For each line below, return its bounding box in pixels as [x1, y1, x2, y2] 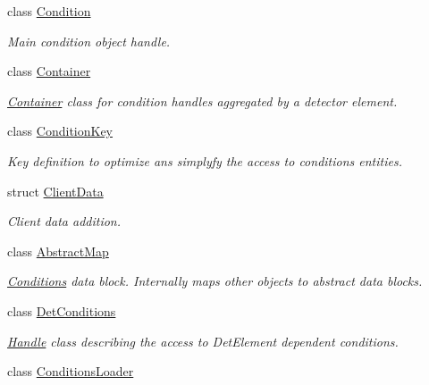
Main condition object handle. [7, 31, 171, 50]
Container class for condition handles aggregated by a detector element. [7, 91, 398, 110]
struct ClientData [7, 181, 104, 200]
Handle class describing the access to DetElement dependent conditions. [7, 331, 399, 350]
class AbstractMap [7, 241, 109, 260]
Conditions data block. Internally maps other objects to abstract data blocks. [7, 272, 423, 290]
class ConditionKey [7, 121, 114, 140]
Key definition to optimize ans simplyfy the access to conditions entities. [7, 151, 402, 170]
